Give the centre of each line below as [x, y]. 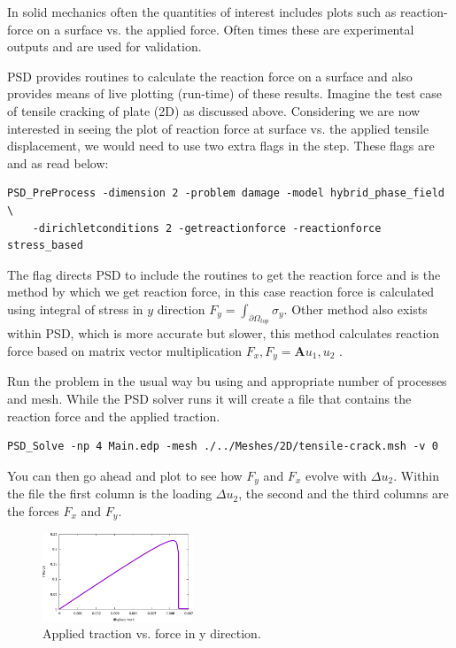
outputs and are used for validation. [104, 46]
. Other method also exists [356, 309]
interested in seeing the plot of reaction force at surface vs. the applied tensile [218, 128]
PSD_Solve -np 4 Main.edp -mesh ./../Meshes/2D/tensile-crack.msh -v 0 [223, 447]
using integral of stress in [75, 309]
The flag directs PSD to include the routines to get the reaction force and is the [224, 274]
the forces [33, 510]
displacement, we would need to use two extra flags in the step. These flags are [221, 146]
